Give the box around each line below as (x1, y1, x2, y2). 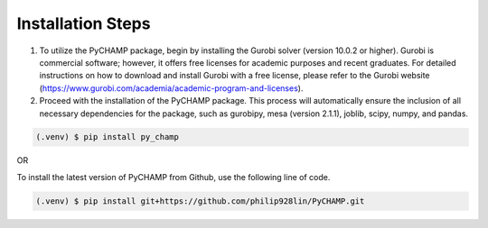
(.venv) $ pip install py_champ (35, 132, 180, 142)
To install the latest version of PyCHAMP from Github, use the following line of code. (16, 171, 331, 182)
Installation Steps (16, 14, 151, 33)
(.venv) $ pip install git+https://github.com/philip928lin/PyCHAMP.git (35, 196, 365, 206)
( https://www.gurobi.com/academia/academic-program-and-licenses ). (39, 82, 304, 94)
